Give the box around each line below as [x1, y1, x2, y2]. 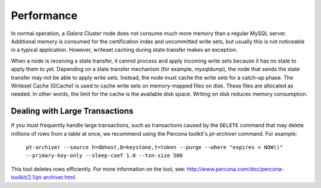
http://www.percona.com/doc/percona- [187, 165, 284, 173]
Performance [11, 9, 78, 22]
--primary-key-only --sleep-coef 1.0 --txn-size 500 [26, 152, 183, 159]
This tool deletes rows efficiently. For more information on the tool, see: [11, 165, 186, 173]
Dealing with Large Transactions [11, 106, 134, 116]
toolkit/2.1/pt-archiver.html [11, 174, 75, 181]
